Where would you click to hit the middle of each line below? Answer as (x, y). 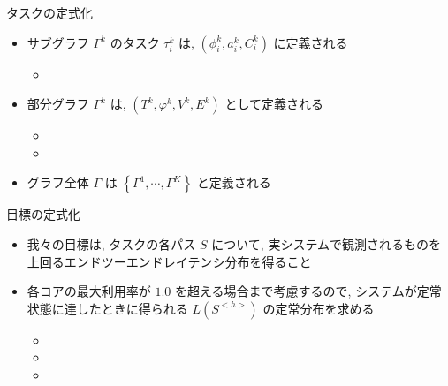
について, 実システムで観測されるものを (326, 243)
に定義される (311, 42)
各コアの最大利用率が (89, 291)
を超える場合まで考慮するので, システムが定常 (308, 291)
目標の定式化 (43, 214)
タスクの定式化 (49, 12)
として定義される (274, 104)
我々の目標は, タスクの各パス (111, 243)
